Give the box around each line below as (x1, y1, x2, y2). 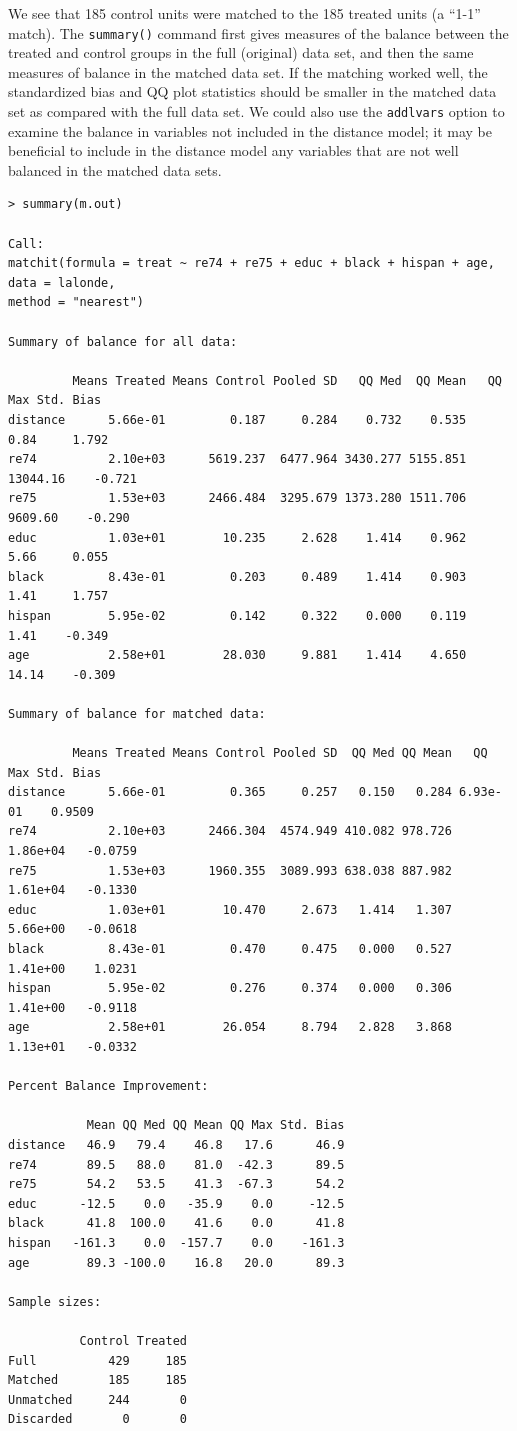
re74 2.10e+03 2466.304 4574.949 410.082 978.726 (8, 824, 452, 839)
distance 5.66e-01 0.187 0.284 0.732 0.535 (8, 413, 467, 427)
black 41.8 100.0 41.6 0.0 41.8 (8, 1216, 345, 1231)
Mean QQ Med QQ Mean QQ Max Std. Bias (86, 1118, 345, 1133)
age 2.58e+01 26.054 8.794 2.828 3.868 (8, 1020, 452, 1035)
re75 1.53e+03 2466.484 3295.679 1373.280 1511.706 (8, 491, 467, 506)
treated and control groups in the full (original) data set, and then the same (8, 42, 474, 63)
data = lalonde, (8, 275, 116, 290)
